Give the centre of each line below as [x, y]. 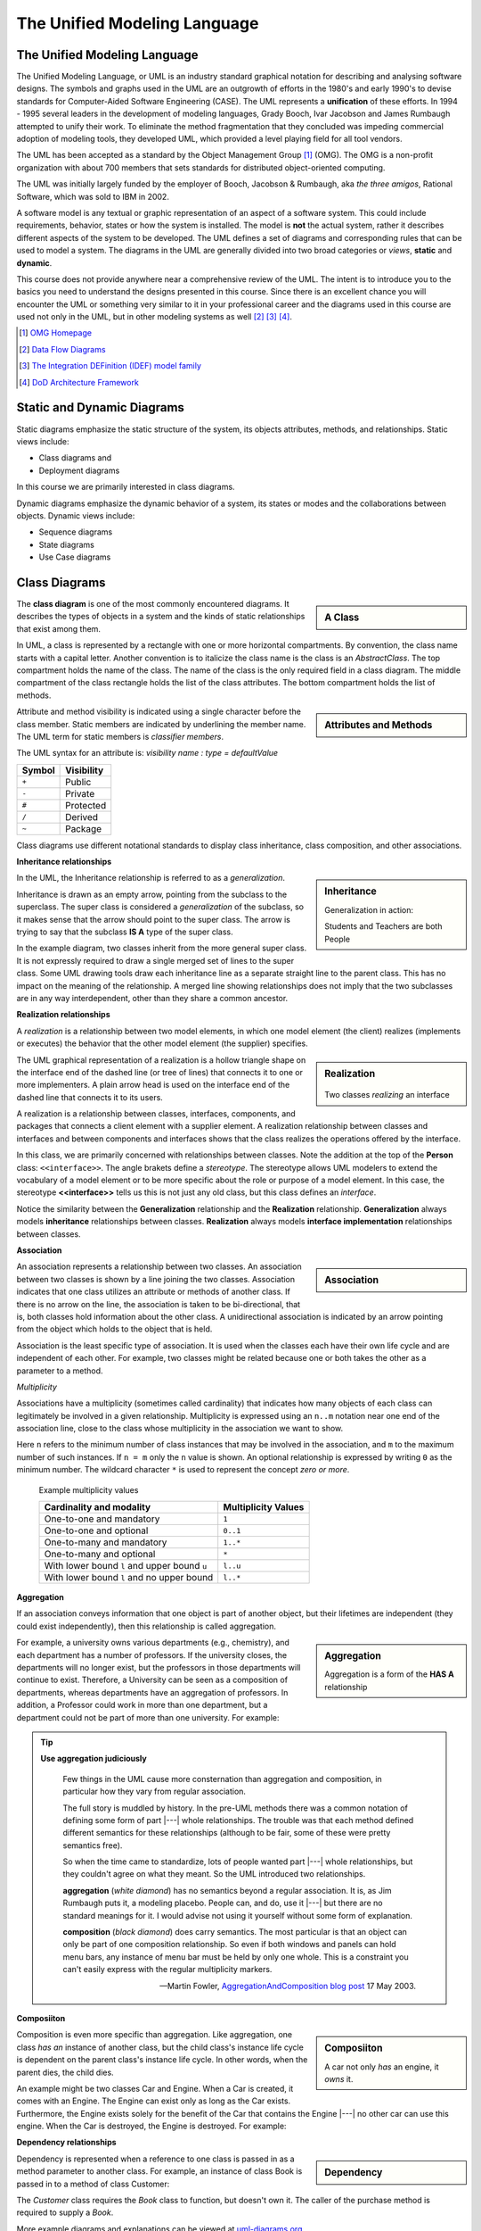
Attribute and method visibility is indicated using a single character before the [159, 712]
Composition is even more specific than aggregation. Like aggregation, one [155, 2035]
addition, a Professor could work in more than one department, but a [142, 1705]
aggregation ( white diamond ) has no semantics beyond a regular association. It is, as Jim [227, 1890]
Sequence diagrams [76, 532]
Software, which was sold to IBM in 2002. [93, 196]
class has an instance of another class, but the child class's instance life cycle [160, 2047]
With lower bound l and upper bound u [126, 1566]
